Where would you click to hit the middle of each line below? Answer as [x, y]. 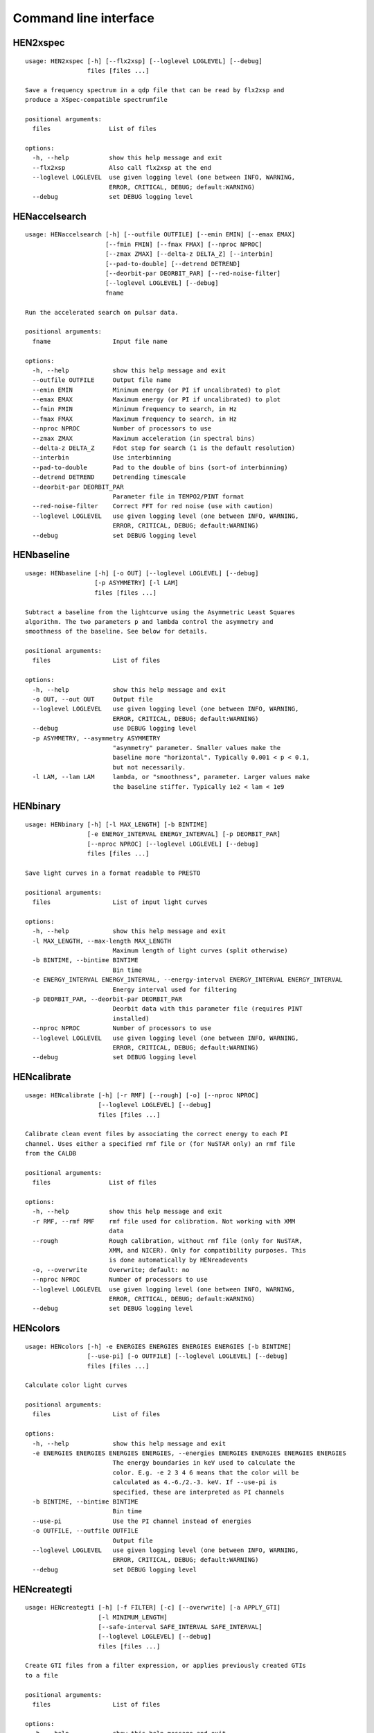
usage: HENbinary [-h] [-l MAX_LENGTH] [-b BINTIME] [116, 824]
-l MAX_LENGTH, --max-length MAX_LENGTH [102, 941]
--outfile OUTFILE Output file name [102, 380]
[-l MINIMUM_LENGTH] [133, 1617]
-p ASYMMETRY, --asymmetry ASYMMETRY [96, 738]
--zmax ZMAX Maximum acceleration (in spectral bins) [144, 438]
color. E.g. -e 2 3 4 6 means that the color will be [206, 1472]
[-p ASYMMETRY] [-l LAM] [137, 583]
